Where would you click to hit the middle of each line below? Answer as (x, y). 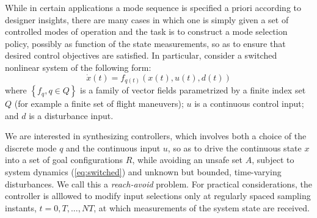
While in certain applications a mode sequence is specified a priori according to (153, 7)
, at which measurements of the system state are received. (202, 207)
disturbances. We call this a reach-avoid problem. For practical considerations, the (158, 183)
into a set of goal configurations (64, 160)
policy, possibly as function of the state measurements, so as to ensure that (145, 43)
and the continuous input (113, 147)
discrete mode (31, 147)
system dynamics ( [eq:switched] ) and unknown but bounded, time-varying (143, 172)
